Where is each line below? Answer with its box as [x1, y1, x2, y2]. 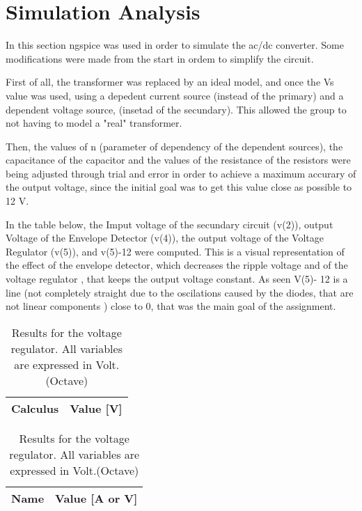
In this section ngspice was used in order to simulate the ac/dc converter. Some [6, 38, 344, 52]
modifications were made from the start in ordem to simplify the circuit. [6, 51, 314, 65]
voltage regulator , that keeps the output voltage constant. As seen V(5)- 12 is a [6, 272, 348, 286]
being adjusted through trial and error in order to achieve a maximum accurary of [6, 166, 356, 180]
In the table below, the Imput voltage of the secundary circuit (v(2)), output [6, 217, 333, 231]
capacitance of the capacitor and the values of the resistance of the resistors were [6, 152, 351, 167]
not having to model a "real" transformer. [6, 116, 182, 130]
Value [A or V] [55, 489, 138, 506]
